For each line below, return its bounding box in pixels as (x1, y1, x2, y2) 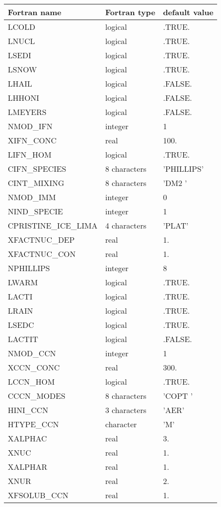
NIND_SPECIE (8, 206, 63, 217)
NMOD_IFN (8, 120, 53, 132)
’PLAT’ (163, 220, 189, 231)
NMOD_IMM (8, 191, 56, 203)
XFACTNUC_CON (8, 248, 76, 259)
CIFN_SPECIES (8, 163, 66, 174)
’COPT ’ (163, 390, 193, 401)
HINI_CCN (8, 404, 48, 415)
